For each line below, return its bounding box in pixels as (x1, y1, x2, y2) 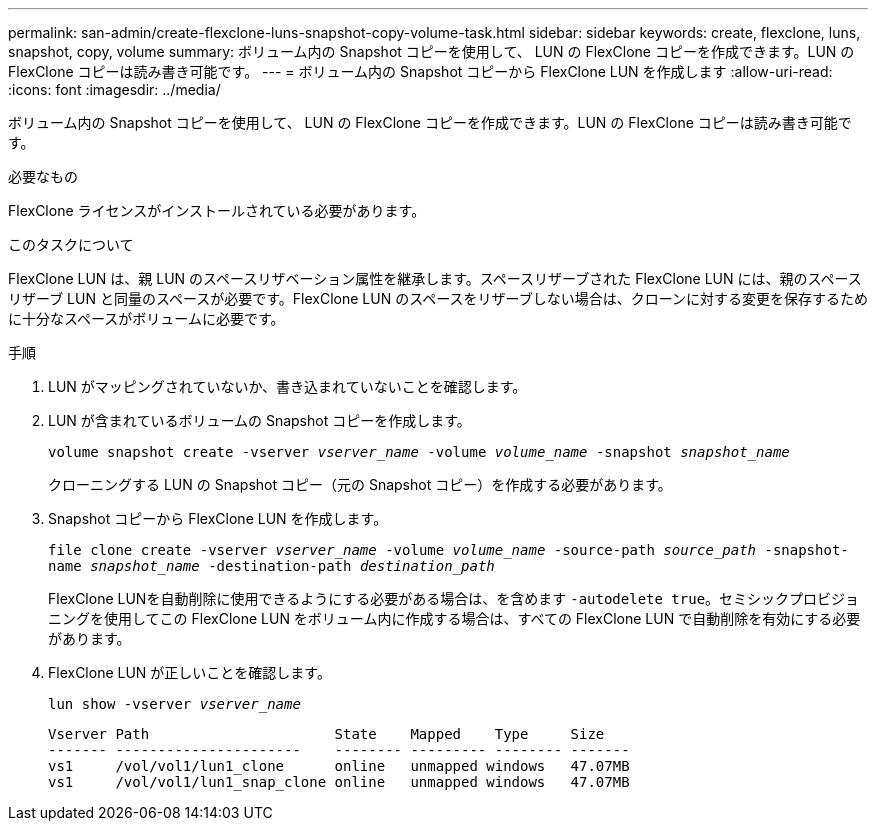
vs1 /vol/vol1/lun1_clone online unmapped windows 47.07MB (48, 758, 630, 774)
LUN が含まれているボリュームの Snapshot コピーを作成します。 (48, 412, 471, 429)
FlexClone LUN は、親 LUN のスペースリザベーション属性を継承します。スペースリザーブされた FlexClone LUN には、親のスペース (8, 270, 862, 287)
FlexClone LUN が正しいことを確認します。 (48, 664, 331, 681)
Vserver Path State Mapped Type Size (48, 726, 605, 742)
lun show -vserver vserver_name (48, 696, 301, 712)
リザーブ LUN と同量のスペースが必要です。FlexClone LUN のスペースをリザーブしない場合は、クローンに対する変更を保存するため (8, 290, 868, 307)
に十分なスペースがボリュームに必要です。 (8, 310, 285, 327)
